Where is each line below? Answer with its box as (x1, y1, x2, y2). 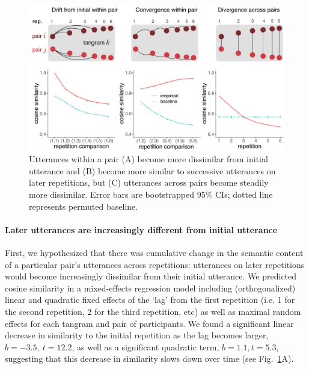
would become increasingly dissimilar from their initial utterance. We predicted (5, 270, 297, 282)
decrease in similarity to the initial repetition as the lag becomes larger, (5, 329, 269, 341)
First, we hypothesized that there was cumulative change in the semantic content (5, 246, 304, 258)
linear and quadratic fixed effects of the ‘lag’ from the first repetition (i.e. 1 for (5, 293, 295, 306)
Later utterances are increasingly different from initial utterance (5, 223, 278, 236)
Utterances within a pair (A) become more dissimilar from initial (29, 153, 268, 165)
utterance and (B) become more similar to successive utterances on (29, 164, 276, 177)
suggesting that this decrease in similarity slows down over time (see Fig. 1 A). (5, 352, 294, 365)
